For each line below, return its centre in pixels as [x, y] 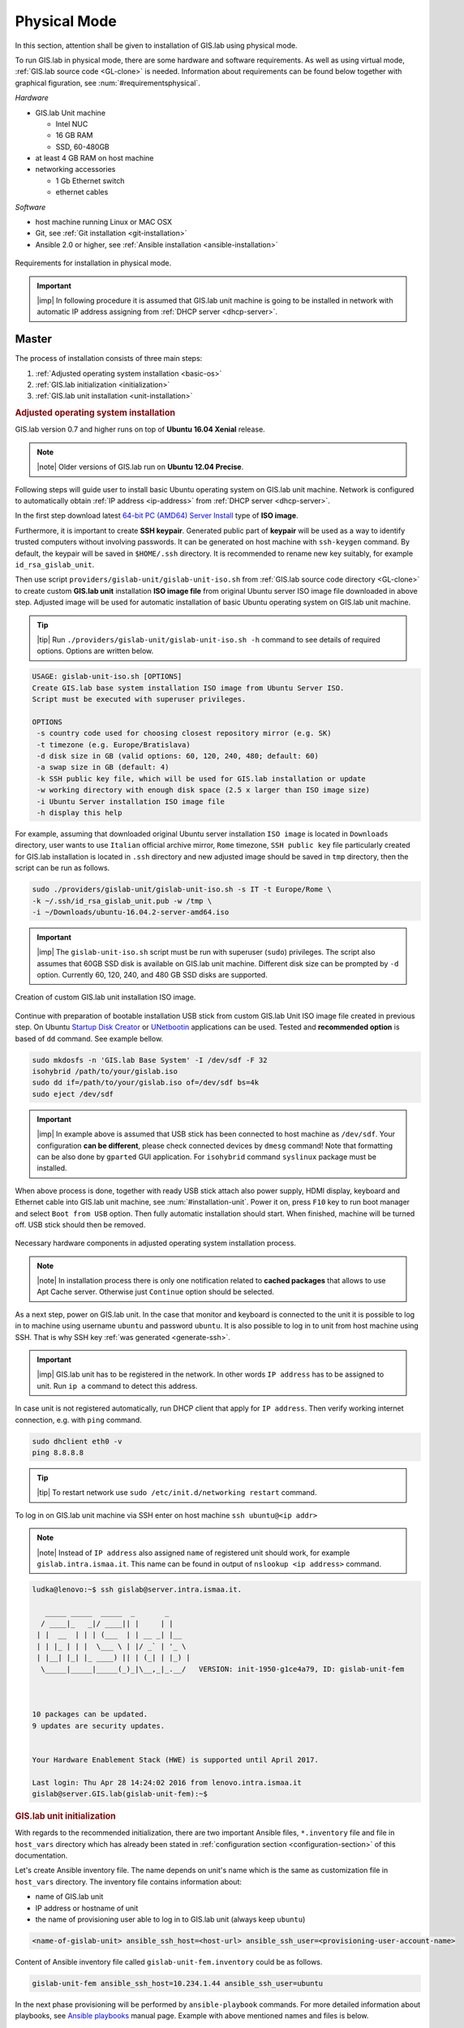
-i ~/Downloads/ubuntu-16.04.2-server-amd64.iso [131, 912]
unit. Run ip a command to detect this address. [117, 1386]
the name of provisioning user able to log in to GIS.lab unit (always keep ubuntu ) [170, 1919]
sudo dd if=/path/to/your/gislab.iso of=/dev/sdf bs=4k [146, 1083]
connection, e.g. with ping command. [78, 1420]
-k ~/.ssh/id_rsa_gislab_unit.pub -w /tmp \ [122, 901]
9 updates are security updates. [99, 1725]
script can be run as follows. [62, 868]
